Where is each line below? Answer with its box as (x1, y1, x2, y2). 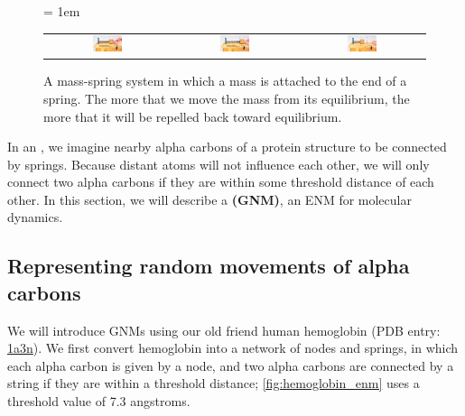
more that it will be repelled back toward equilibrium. (43, 106, 342, 125)
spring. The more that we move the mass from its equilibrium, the (43, 88, 410, 107)
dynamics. (7, 208, 63, 226)
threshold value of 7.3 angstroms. (7, 392, 191, 411)
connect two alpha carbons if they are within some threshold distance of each (7, 172, 434, 191)
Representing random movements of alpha (7, 252, 410, 280)
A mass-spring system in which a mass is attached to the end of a (43, 71, 407, 90)
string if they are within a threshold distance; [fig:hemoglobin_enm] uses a (7, 374, 420, 393)
